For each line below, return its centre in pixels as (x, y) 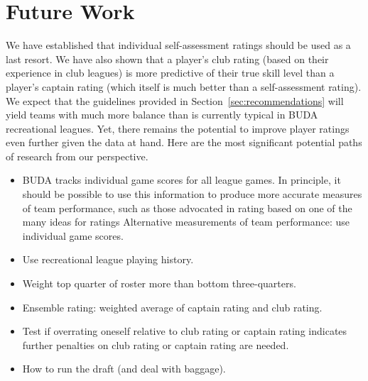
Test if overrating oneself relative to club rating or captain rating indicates (185, 331)
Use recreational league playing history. (108, 259)
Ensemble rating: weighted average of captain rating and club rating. (172, 307)
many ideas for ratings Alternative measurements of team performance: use (186, 222)
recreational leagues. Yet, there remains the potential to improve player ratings (178, 128)
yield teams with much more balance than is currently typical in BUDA (162, 115)
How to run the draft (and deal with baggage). (124, 369)
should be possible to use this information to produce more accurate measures (192, 194)
